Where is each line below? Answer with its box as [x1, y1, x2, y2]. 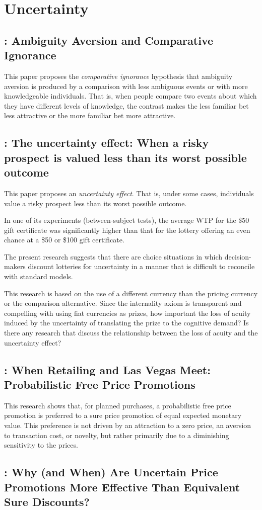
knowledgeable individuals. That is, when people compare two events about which [4, 91, 257, 101]
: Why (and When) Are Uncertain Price [4, 464, 218, 480]
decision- [224, 251, 251, 262]
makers [4, 261, 26, 272]
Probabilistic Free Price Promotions [4, 377, 195, 392]
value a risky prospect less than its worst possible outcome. [4, 198, 187, 208]
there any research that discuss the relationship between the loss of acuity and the [4, 327, 258, 338]
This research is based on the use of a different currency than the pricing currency [4, 288, 258, 298]
